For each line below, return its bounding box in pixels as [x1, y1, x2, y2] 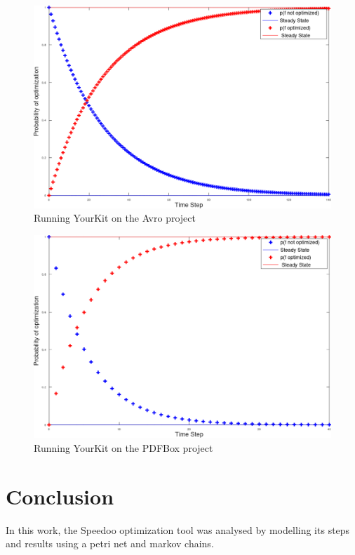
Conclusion [6, 481, 114, 510]
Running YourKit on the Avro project [34, 210, 196, 225]
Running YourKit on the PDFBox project [34, 440, 213, 455]
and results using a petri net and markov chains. [6, 536, 214, 551]
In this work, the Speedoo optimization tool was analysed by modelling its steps [6, 522, 350, 537]
